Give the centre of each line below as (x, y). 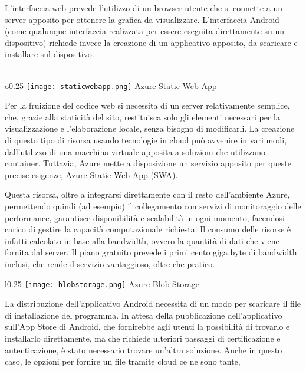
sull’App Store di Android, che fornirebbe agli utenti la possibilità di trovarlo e (147, 326)
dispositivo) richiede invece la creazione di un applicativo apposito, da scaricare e (151, 42)
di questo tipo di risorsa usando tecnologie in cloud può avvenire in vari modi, (146, 140)
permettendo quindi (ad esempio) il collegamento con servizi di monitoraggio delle (153, 206)
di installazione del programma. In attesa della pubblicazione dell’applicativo (144, 315)
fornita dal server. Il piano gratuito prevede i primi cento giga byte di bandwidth (151, 252)
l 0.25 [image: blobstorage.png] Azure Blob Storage (102, 283)
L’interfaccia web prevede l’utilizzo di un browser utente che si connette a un (144, 8)
